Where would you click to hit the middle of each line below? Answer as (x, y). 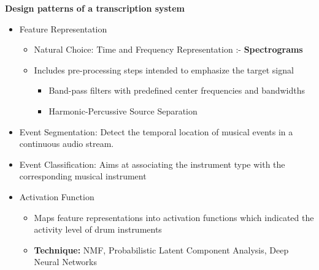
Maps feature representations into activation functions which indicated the (174, 217)
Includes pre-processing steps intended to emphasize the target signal (164, 69)
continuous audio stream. (67, 144)
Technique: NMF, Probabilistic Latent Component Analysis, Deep (161, 249)
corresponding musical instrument (83, 176)
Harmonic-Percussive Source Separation (123, 111)
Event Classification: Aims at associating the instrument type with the (152, 164)
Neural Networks (66, 262)
